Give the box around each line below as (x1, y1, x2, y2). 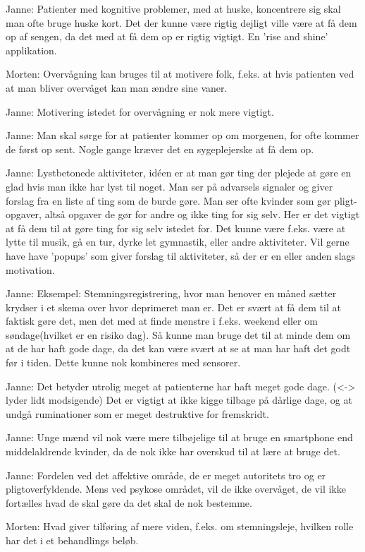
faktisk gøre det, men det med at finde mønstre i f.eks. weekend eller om (6, 313, 318, 328)
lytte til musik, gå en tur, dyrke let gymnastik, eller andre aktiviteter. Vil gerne (6, 234, 349, 249)
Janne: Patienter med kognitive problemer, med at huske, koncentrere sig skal (6, 1, 341, 16)
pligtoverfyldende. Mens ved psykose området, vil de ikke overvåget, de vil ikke (6, 481, 346, 496)
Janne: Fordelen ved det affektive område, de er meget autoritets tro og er (6, 467, 326, 482)
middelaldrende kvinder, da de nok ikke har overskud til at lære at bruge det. (6, 444, 340, 459)
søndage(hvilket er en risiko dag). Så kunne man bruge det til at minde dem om (6, 327, 351, 342)
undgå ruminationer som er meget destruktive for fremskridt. (6, 406, 269, 421)
